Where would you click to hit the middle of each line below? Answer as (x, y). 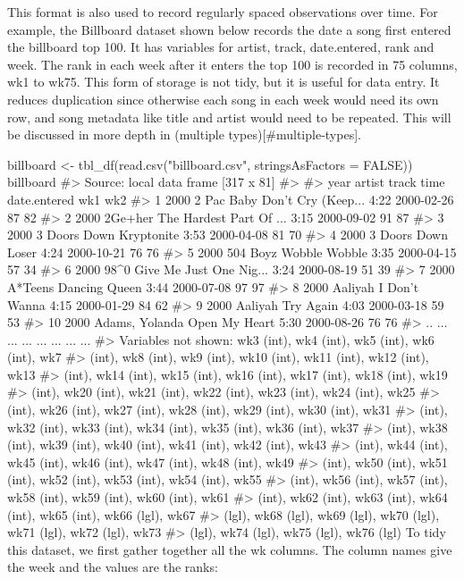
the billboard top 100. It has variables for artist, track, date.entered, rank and (221, 47)
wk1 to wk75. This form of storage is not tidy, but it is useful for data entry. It (224, 82)
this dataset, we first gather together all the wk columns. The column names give (230, 549)
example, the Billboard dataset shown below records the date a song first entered (229, 29)
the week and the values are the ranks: (113, 567)
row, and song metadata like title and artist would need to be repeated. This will (229, 117)
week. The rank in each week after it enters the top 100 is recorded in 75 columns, (232, 64)
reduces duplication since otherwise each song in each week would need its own (223, 99)
